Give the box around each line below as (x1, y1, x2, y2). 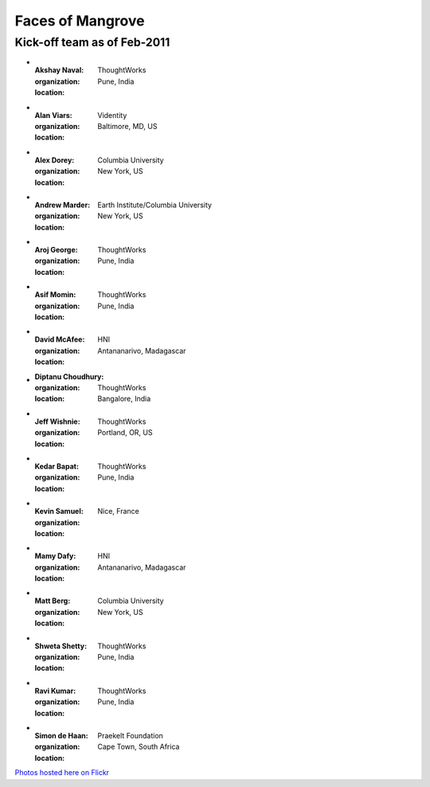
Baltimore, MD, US (97, 121, 158, 131)
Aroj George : (34, 245, 79, 255)
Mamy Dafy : (34, 551, 76, 561)
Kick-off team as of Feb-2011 (14, 35, 170, 49)
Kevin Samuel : (34, 507, 84, 516)
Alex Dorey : (34, 155, 75, 165)
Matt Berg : (34, 596, 71, 605)
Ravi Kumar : (34, 686, 76, 695)
